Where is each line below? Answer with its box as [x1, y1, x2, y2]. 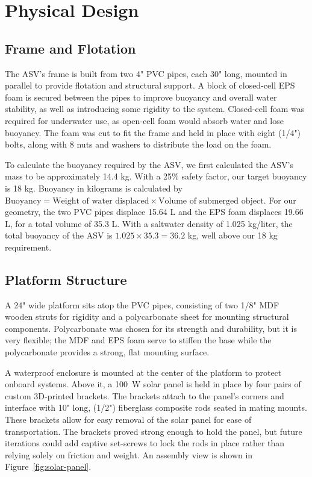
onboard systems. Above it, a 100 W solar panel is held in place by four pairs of [5, 378, 301, 390]
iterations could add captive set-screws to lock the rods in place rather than [5, 437, 285, 449]
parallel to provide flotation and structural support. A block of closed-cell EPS [5, 79, 295, 92]
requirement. [5, 240, 52, 253]
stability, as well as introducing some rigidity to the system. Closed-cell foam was [5, 102, 305, 115]
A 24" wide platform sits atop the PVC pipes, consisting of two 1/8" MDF [5, 298, 279, 311]
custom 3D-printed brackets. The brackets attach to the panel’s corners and [5, 389, 284, 402]
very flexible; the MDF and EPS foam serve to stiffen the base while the [5, 334, 272, 346]
